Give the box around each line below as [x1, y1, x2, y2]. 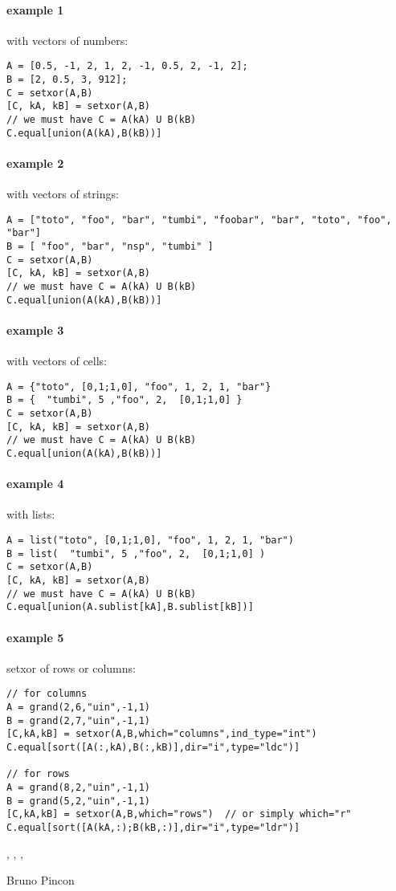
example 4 [6, 475, 64, 492]
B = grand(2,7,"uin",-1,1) [6, 714, 150, 726]
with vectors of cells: [6, 352, 108, 369]
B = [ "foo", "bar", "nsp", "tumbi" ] [6, 241, 214, 253]
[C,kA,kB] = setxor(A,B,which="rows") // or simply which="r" [6, 808, 352, 820]
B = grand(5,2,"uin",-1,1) [6, 795, 150, 807]
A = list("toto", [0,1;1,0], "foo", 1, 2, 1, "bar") [6, 535, 294, 547]
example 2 [6, 154, 64, 171]
